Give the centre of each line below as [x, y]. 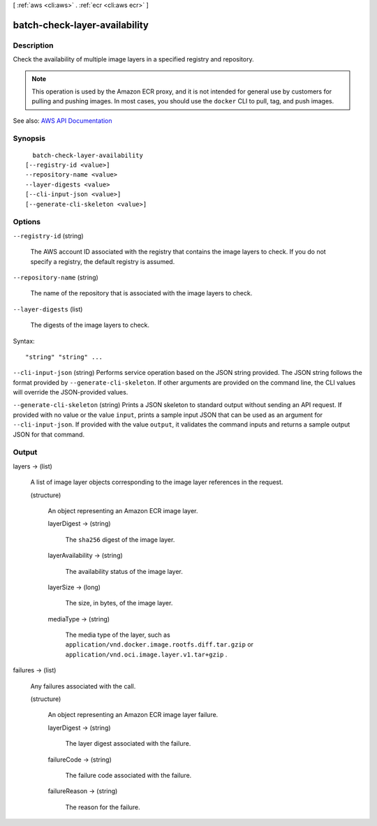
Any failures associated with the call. [83, 686]
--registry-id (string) [48, 236]
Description [33, 45]
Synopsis [29, 138]
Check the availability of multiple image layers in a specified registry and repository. [133, 59]
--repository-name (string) [56, 277]
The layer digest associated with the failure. [128, 744]
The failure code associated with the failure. [128, 775]
